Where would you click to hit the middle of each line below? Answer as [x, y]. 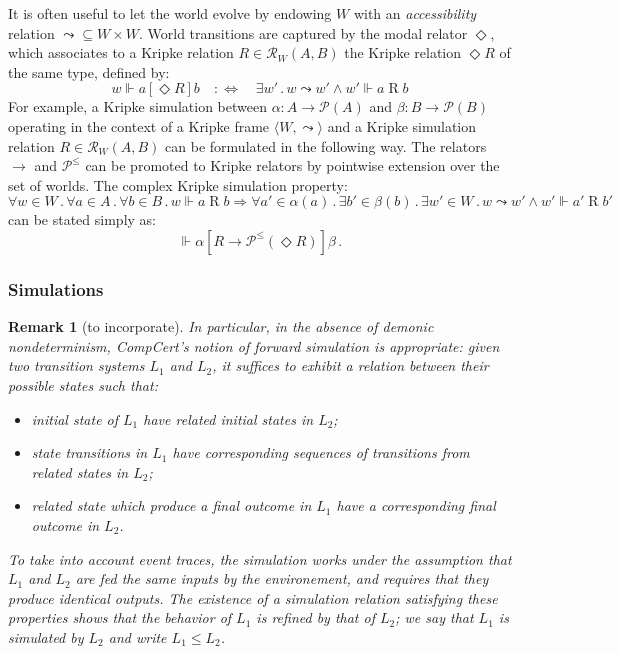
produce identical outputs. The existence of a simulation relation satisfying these [253, 597]
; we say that [434, 617]
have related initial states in [228, 418]
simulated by [46, 636]
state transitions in [89, 452]
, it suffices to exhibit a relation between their [350, 365]
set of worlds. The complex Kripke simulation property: [178, 184]
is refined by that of [315, 617]
